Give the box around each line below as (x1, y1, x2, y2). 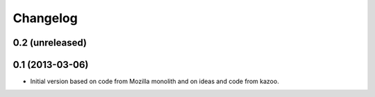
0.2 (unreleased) (12, 37, 87, 48)
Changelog (12, 10, 78, 26)
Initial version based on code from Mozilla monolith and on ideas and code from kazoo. (30, 77, 279, 86)
